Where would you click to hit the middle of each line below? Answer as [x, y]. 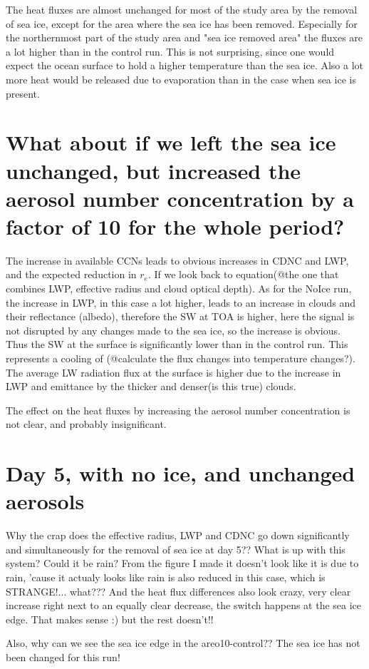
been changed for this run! [63, 657]
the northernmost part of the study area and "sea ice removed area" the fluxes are [184, 37]
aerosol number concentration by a [180, 198]
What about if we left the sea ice [171, 142]
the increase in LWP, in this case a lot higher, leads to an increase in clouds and [181, 302]
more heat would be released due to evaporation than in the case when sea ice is [181, 79]
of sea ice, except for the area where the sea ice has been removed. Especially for [182, 23]
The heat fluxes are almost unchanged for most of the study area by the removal [182, 9]
